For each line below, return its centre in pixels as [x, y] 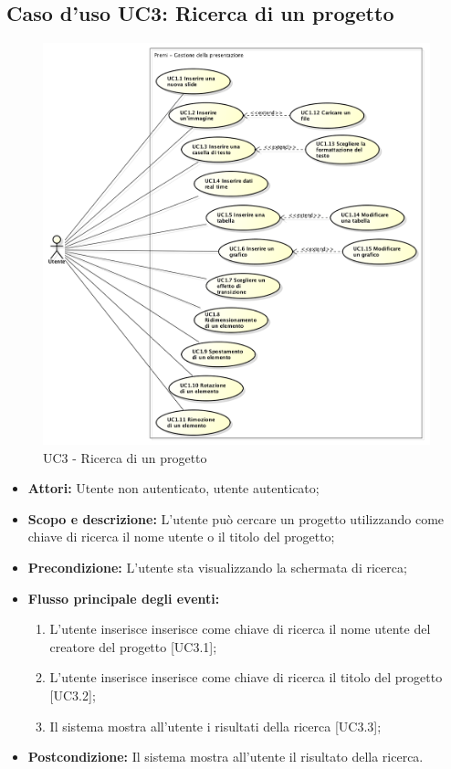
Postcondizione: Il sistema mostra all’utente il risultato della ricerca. [225, 757]
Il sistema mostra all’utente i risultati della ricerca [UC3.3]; [215, 726]
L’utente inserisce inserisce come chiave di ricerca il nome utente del [240, 629]
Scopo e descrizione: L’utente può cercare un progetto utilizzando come [236, 518]
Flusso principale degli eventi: [124, 598]
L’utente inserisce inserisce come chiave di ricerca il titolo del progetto [246, 677]
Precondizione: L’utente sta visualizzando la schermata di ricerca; [217, 568]
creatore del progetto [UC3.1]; [133, 646]
